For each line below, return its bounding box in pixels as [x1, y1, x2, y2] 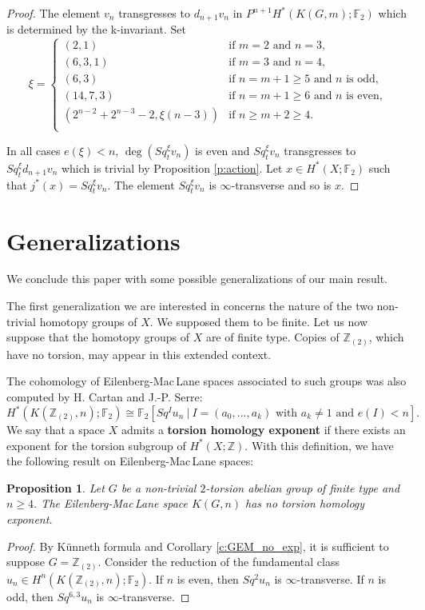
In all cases [6, 142, 61, 158]
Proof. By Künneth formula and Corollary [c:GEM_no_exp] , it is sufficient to [6, 537, 389, 554]
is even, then [177, 570, 239, 587]
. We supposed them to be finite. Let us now [149, 313, 368, 329]
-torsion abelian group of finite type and [205, 479, 400, 496]
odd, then [6, 588, 54, 604]
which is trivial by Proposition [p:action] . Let [61, 159, 283, 176]
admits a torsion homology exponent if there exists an [121, 421, 406, 438]
